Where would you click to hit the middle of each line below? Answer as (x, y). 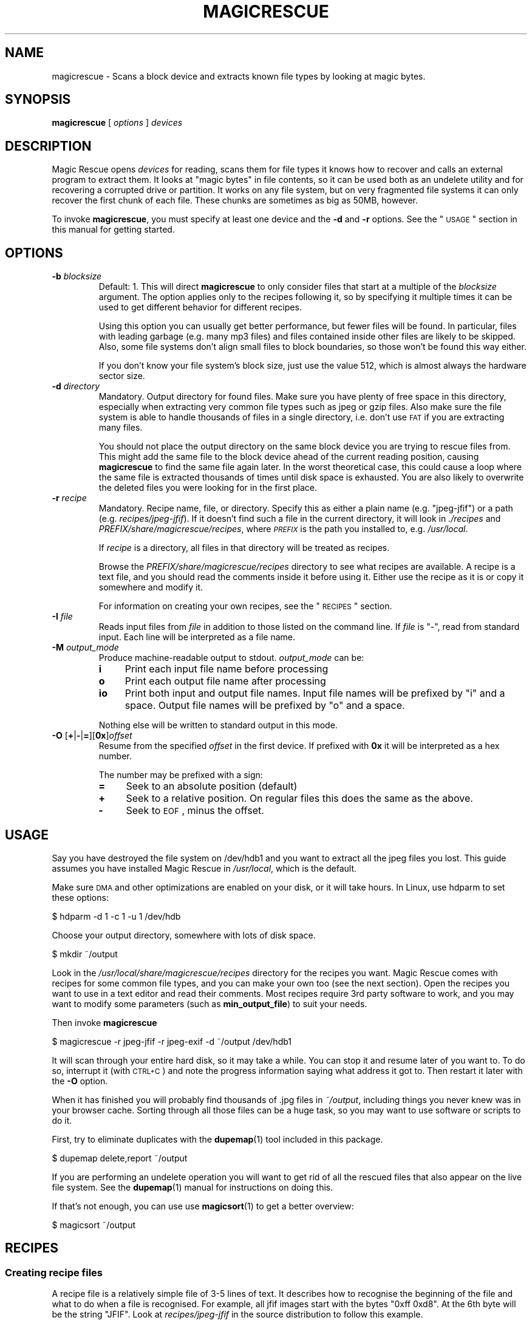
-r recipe (69, 498)
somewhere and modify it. (151, 587)
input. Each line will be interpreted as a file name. (197, 637)
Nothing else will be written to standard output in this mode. (218, 725)
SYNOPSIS (38, 100)
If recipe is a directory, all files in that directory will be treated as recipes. (244, 548)
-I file (62, 617)
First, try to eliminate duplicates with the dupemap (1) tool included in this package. (217, 1139)
